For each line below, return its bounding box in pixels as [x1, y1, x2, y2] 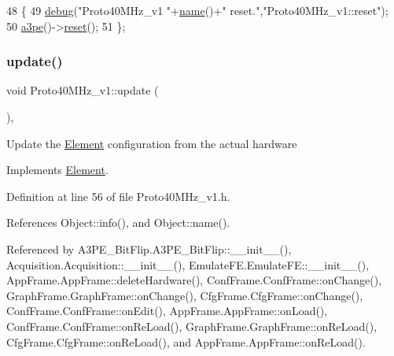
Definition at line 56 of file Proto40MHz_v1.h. [6, 187, 230, 204]
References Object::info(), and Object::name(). [6, 214, 230, 231]
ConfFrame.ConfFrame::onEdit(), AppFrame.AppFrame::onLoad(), [6, 302, 328, 319]
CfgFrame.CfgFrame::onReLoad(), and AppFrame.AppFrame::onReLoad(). [6, 333, 366, 350]
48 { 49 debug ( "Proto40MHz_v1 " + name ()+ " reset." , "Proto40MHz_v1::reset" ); [6, 2, 388, 18]
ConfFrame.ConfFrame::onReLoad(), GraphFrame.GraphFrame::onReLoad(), [6, 317, 377, 334]
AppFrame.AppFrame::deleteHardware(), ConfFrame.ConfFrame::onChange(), [6, 272, 382, 288]
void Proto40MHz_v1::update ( [6, 82, 159, 98]
